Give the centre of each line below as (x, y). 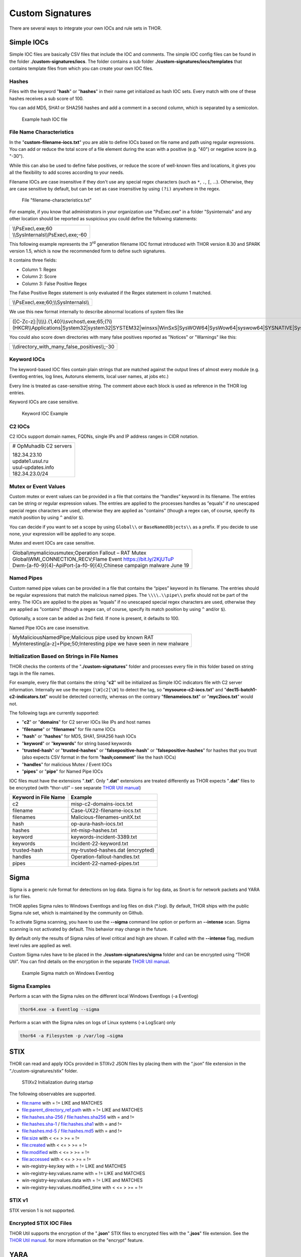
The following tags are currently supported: (54, 713)
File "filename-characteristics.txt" (57, 200)
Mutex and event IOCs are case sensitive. (52, 543)
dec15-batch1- (242, 689)
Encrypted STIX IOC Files (41, 1223)
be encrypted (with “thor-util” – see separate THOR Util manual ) (75, 787)
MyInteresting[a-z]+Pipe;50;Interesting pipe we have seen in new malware (101, 644)
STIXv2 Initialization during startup (58, 1082)
